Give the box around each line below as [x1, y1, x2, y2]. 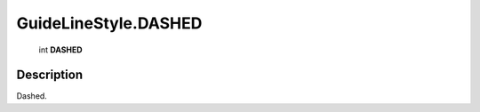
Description [16, 68, 84, 83]
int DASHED [38, 44, 84, 55]
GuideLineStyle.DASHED [16, 13, 203, 33]
